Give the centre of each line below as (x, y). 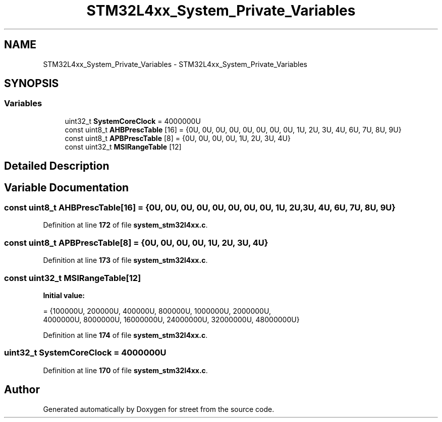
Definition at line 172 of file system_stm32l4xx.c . (125, 225)
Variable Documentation (67, 187)
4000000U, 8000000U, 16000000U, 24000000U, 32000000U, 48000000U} (171, 319)
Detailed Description (57, 166)
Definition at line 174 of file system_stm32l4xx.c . (125, 335)
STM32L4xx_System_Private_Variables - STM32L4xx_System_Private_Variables (175, 64)
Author (22, 390)
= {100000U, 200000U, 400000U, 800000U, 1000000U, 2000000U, (157, 311)
